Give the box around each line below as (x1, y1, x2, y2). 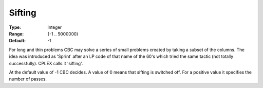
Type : (9, 24, 21, 30)
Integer (47, 24, 62, 30)
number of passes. (9, 76, 47, 82)
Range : (9, 31, 24, 36)
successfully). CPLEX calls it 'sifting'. (9, 60, 83, 66)
